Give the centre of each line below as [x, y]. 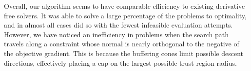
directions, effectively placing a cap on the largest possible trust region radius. [120, 63]
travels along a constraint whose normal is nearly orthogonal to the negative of [122, 44]
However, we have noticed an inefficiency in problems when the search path [116, 34]
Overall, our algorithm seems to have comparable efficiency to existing [109, 6]
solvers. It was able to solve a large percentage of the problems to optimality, [132, 15]
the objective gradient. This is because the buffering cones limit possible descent [124, 53]
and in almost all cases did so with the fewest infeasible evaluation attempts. [118, 25]
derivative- [231, 6]
